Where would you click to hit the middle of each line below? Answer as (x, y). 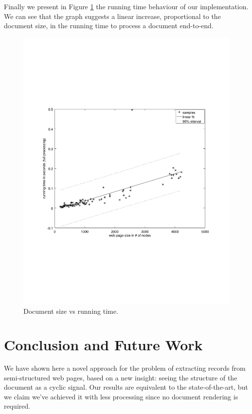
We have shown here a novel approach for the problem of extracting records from (125, 368)
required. (17, 406)
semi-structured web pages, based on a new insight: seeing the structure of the (121, 377)
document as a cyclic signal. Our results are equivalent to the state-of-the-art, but (126, 387)
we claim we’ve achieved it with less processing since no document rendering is (121, 396)
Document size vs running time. (71, 311)
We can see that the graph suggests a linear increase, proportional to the (112, 16)
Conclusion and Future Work (103, 345)
